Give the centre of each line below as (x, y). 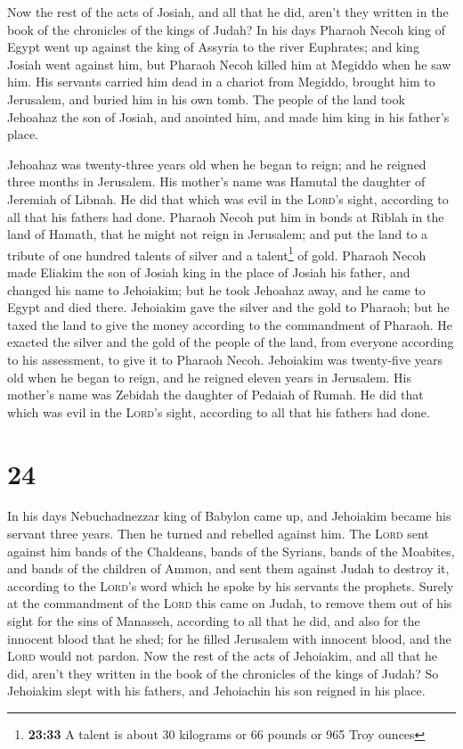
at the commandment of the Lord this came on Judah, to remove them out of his (230, 603)
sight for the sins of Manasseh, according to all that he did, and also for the (214, 621)
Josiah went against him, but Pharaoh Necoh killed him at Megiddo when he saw (229, 64)
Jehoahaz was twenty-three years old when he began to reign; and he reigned (217, 164)
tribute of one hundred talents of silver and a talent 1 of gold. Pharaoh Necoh (217, 253)
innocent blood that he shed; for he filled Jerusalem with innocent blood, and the (229, 638)
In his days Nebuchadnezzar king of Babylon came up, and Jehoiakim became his (229, 516)
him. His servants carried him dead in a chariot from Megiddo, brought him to (221, 82)
